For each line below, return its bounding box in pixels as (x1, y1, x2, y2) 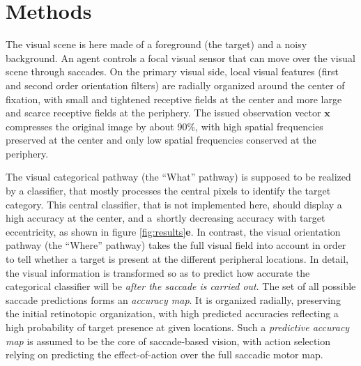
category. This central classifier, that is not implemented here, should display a (6, 197, 342, 211)
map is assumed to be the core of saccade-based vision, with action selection (6, 333, 331, 348)
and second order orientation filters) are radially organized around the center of (6, 77, 345, 92)
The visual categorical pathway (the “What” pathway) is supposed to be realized (6, 169, 351, 184)
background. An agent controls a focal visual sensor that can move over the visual (6, 50, 355, 65)
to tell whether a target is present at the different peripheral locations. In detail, (6, 252, 349, 266)
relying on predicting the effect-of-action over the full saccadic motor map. (6, 347, 323, 362)
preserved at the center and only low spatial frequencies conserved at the (6, 132, 316, 147)
